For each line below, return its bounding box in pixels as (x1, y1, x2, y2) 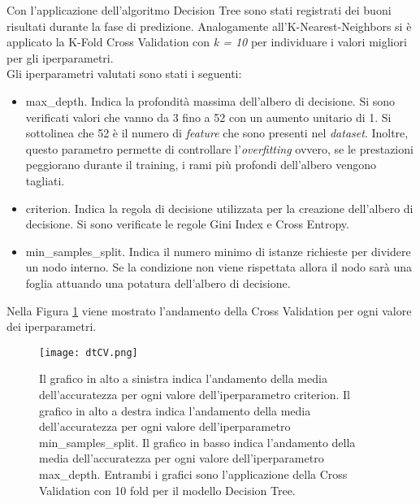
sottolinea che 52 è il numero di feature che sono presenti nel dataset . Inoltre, (25, 124, 409, 141)
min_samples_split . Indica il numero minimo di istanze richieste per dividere (25, 242, 411, 259)
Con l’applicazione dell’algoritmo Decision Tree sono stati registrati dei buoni (6, 2, 392, 18)
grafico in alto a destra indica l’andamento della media (39, 402, 311, 419)
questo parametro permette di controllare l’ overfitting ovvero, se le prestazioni (25, 140, 414, 157)
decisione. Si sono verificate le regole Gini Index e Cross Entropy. (25, 215, 349, 232)
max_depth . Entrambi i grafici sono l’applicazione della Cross (39, 465, 348, 482)
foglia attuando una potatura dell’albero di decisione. (25, 274, 291, 291)
